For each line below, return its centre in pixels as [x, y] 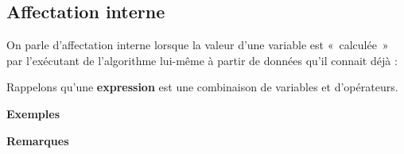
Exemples [33, 113]
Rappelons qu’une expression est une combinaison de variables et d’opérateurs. [202, 87]
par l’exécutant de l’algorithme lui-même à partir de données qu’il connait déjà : [202, 60]
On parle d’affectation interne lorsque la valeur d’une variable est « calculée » [198, 45]
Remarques [38, 140]
